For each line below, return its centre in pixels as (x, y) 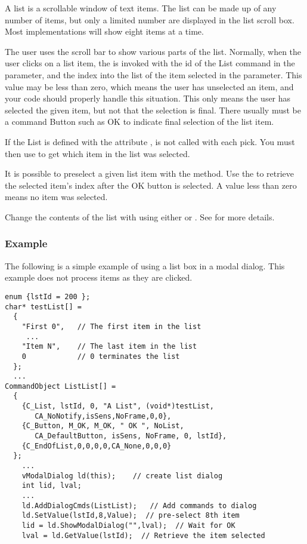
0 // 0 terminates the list (101, 356)
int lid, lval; (52, 486)
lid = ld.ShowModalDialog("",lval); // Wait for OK (128, 525)
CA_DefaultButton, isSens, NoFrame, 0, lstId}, (131, 436)
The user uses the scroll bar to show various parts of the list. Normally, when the (153, 51)
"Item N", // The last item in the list (109, 347)
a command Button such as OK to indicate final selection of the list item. (139, 122)
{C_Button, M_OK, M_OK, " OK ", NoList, (103, 426)
